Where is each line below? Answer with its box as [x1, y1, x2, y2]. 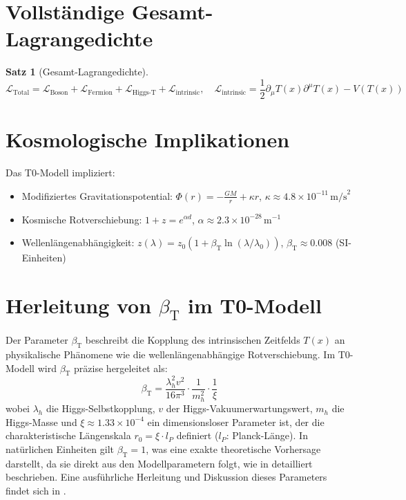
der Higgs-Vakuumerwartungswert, [166, 401, 313, 416]
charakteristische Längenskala [6, 428, 131, 443]
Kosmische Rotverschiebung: [21, 212, 142, 226]
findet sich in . [6, 483, 66, 497]
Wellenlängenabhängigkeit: [21, 235, 135, 250]
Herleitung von [6, 290, 152, 319]
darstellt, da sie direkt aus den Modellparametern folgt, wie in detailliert [6, 456, 313, 470]
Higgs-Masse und [6, 414, 77, 429]
